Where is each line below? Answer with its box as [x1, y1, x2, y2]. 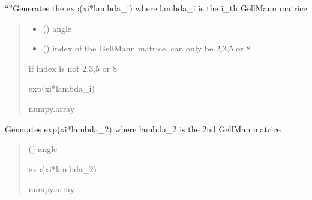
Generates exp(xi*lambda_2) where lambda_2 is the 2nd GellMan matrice [5, 122, 281, 135]
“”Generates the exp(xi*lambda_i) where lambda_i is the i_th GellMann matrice [5, 2, 307, 14]
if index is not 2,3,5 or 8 [28, 62, 117, 74]
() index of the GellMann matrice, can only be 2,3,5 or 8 [43, 42, 251, 54]
